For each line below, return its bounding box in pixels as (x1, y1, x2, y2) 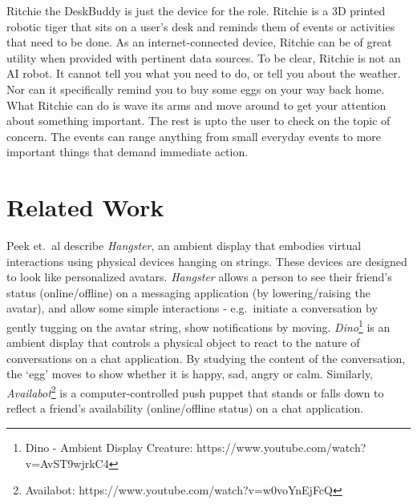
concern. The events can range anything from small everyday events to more (6, 127, 382, 144)
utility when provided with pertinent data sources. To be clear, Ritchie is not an (6, 49, 401, 66)
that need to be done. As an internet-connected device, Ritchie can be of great (6, 34, 392, 50)
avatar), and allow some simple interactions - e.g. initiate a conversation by (6, 300, 378, 317)
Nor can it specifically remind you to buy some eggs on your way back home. (6, 80, 385, 97)
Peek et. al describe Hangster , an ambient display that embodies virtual (6, 237, 362, 254)
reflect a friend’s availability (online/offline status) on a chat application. (6, 400, 364, 417)
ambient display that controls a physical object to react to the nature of (6, 334, 360, 351)
